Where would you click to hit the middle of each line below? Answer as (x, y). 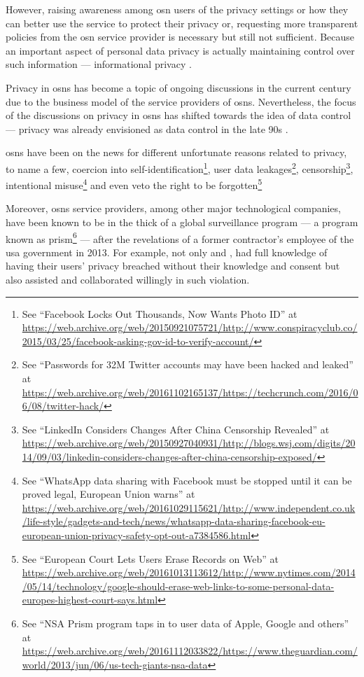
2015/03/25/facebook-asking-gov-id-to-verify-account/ (138, 341)
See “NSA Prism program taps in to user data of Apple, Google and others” (185, 623)
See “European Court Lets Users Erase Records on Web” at (150, 558)
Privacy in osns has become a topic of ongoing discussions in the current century (178, 87)
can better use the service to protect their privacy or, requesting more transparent (182, 23)
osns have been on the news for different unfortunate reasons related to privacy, (176, 152)
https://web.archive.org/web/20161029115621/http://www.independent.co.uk (189, 507)
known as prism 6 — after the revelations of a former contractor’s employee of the (180, 237)
